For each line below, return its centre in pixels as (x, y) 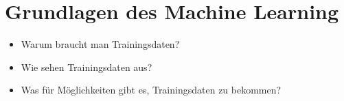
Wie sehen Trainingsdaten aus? (87, 67)
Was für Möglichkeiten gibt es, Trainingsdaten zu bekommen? (151, 90)
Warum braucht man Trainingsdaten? (100, 44)
